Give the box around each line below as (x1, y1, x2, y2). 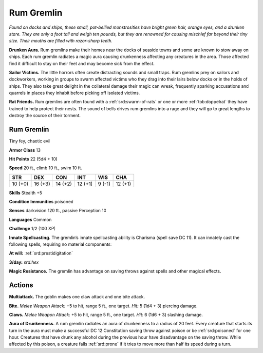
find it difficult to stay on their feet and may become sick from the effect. (9, 60, 155, 66)
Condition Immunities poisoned (9, 199, 74, 205)
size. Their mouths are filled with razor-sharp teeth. (9, 38, 113, 44)
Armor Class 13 (9, 147, 41, 153)
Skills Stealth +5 (9, 190, 42, 196)
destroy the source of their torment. (9, 113, 81, 118)
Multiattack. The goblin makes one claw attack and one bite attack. (9, 294, 145, 300)
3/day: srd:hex (9, 259, 39, 265)
